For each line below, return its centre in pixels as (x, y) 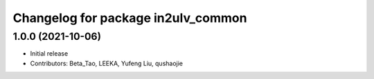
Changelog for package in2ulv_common (130, 18)
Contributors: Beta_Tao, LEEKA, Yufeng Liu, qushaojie (107, 63)
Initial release (49, 54)
